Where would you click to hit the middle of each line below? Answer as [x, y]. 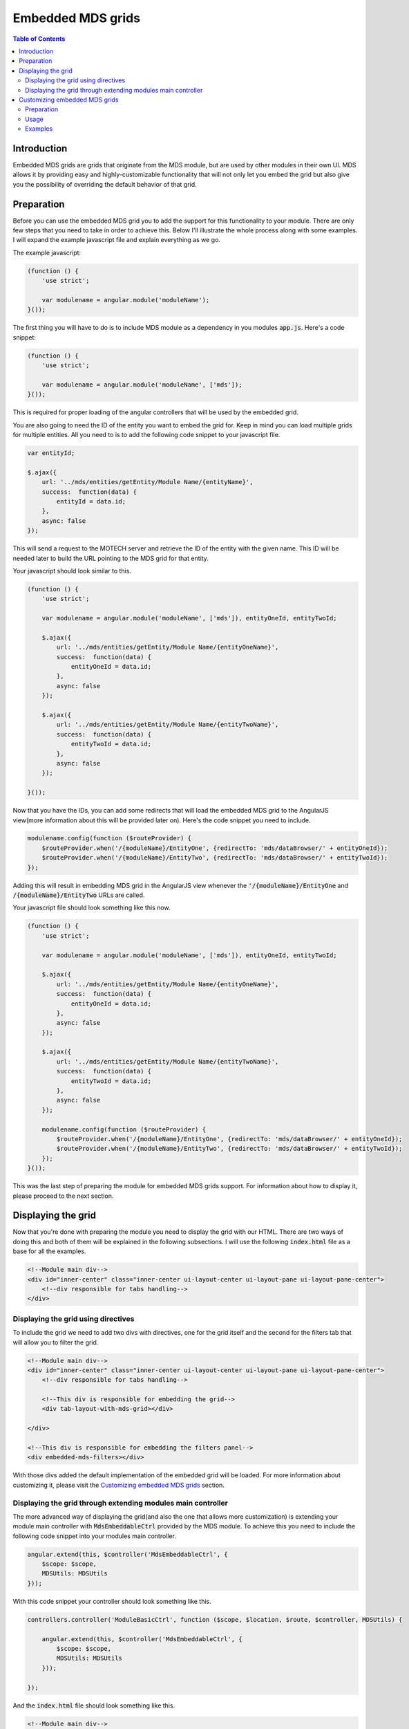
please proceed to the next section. [63, 1196]
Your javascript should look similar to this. [72, 571]
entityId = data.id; [91, 501]
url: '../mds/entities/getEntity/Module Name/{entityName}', [148, 482]
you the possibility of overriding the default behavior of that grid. [105, 184]
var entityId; [51, 453]
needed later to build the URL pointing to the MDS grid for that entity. [111, 558]
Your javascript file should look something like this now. [92, 908]
